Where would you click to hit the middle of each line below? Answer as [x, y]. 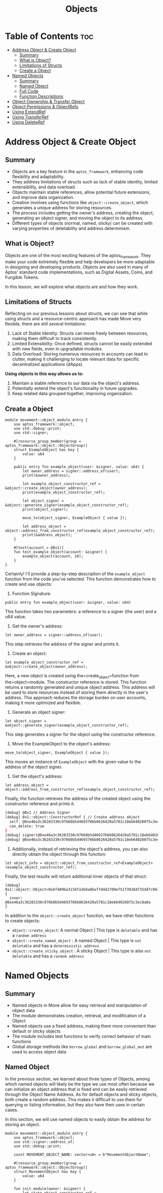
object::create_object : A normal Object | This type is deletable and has [85, 930]
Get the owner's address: [37, 626]
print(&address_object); [48, 535]
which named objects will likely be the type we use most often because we [80, 1084]
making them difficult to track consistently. [55, 339]
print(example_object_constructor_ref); [64, 492]
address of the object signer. [34, 767]
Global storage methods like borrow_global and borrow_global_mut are [82, 1047]
